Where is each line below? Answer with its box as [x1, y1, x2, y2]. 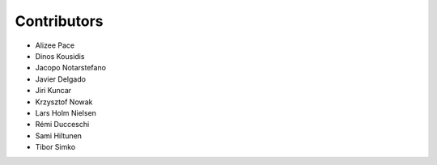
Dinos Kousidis [35, 51, 85, 61]
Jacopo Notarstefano [35, 63, 107, 73]
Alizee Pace [35, 40, 75, 50]
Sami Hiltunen [35, 130, 83, 141]
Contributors [15, 12, 104, 30]
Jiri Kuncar [35, 86, 72, 95]
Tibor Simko [35, 142, 76, 152]
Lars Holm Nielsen [35, 108, 97, 117]
